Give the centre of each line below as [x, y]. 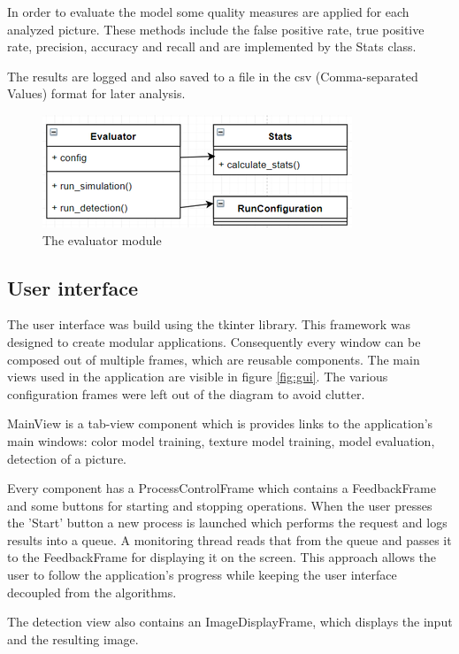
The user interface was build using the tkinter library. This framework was [209, 324]
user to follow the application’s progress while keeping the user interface [202, 575]
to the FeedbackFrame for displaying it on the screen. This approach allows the [222, 557]
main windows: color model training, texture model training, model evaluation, [221, 440]
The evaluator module [102, 239]
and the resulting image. [73, 639]
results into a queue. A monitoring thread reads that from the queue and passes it [229, 539]
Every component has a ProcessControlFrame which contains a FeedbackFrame [222, 488]
